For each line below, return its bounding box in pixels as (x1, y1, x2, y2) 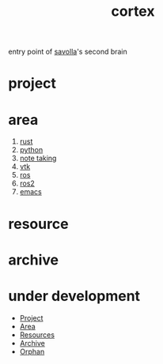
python (19, 145, 44, 155)
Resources (19, 330, 55, 340)
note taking (19, 153, 57, 163)
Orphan (19, 347, 45, 356)
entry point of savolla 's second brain (8, 47, 128, 57)
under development (8, 287, 141, 305)
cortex (111, 2, 155, 21)
